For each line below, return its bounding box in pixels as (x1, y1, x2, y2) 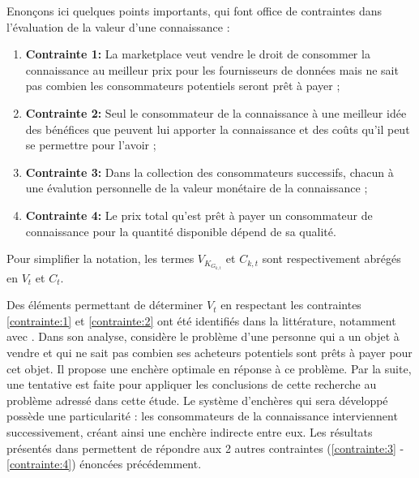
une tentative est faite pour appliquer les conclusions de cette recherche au (6, 376, 377, 393)
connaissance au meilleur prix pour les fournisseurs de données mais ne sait (25, 61, 399, 78)
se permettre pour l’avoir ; (25, 136, 156, 153)
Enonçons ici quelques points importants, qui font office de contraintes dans (6, 2, 383, 19)
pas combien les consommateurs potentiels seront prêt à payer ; (25, 77, 340, 94)
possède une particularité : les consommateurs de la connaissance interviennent (6, 407, 398, 424)
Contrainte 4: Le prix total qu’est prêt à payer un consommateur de (25, 206, 373, 223)
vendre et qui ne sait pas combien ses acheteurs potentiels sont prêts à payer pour (6, 344, 413, 361)
